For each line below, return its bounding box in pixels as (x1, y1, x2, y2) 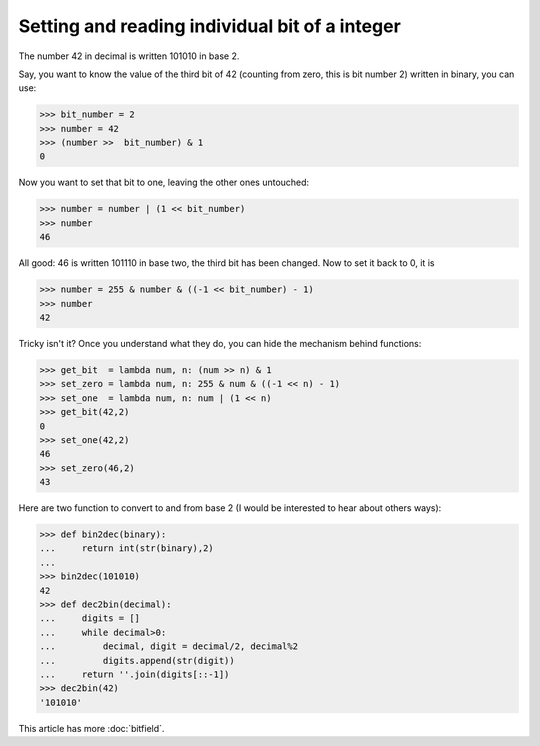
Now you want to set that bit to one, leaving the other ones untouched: (18, 176, 310, 189)
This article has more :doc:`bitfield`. (18, 722, 165, 734)
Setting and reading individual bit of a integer (18, 15, 402, 37)
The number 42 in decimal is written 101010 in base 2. (18, 50, 240, 62)
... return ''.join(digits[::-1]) (39, 668, 230, 680)
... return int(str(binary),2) (39, 543, 214, 554)
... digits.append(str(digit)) (39, 655, 235, 666)
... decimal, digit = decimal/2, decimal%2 (39, 641, 299, 652)
